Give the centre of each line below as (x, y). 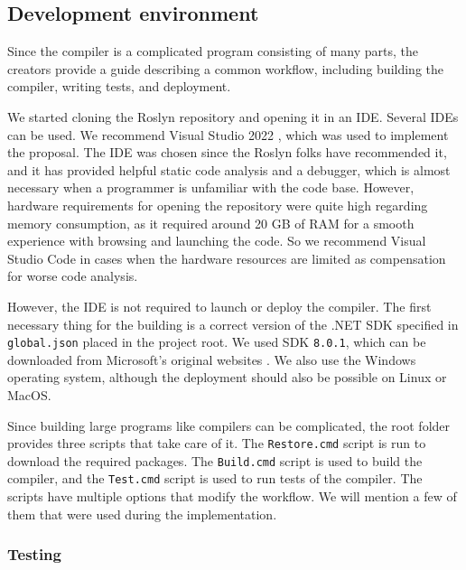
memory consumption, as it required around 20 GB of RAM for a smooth (211, 223)
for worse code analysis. (73, 276)
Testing (34, 554)
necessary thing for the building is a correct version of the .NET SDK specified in (233, 324)
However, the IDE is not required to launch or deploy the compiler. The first (219, 306)
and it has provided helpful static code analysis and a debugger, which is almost (229, 169)
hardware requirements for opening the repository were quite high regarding (218, 205)
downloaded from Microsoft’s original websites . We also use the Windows (212, 359)
